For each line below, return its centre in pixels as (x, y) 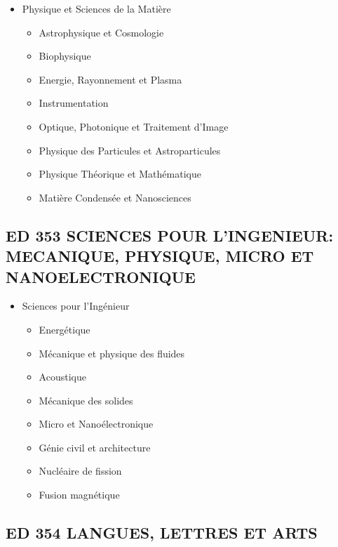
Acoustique (62, 377)
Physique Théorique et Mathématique (120, 174)
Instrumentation (74, 103)
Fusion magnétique (79, 495)
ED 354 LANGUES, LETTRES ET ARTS (162, 533)
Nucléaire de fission (80, 471)
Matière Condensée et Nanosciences (115, 197)
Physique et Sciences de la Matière (96, 8)
